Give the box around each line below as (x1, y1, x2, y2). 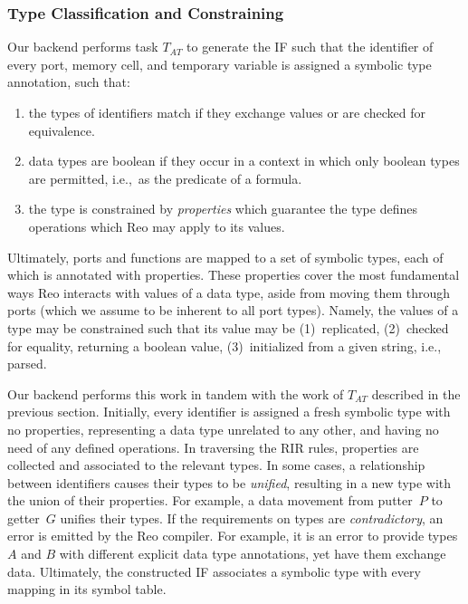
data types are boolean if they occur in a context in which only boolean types (28, 151, 460, 170)
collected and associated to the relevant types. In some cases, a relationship (7, 455, 425, 475)
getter (7, 508, 40, 527)
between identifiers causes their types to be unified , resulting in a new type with (7, 473, 452, 492)
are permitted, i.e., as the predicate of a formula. (28, 168, 302, 187)
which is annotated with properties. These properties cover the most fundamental (7, 265, 460, 284)
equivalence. (28, 120, 95, 139)
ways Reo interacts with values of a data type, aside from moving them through (7, 283, 451, 302)
